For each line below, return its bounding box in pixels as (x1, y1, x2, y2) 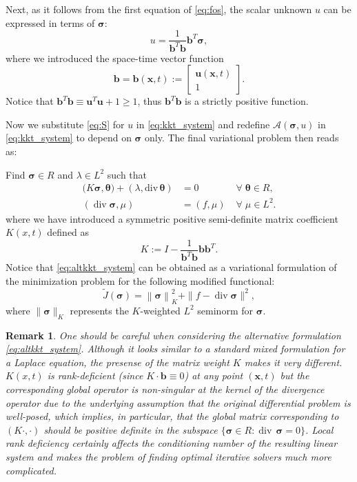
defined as (47, 225, 90, 239)
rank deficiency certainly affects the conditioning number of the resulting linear (6, 436, 338, 450)
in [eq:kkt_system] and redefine (136, 117, 270, 131)
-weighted (140, 303, 181, 317)
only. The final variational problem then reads (145, 130, 339, 145)
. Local (305, 422, 334, 436)
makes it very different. (244, 354, 343, 369)
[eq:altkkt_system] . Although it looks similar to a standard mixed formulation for (6, 341, 345, 356)
